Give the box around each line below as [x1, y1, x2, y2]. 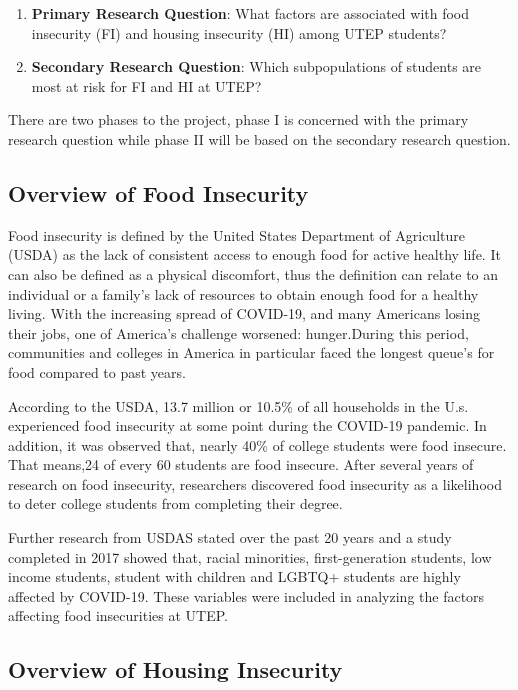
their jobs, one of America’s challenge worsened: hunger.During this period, [8, 322, 469, 343]
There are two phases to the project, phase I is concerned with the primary [8, 109, 469, 130]
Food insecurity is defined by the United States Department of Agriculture [8, 224, 465, 245]
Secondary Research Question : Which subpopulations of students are [31, 56, 482, 77]
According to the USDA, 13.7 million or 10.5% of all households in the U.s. [8, 395, 469, 416]
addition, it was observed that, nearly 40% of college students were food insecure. [8, 434, 507, 455]
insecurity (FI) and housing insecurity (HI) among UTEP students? [31, 22, 447, 43]
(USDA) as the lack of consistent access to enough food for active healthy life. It [8, 244, 501, 265]
